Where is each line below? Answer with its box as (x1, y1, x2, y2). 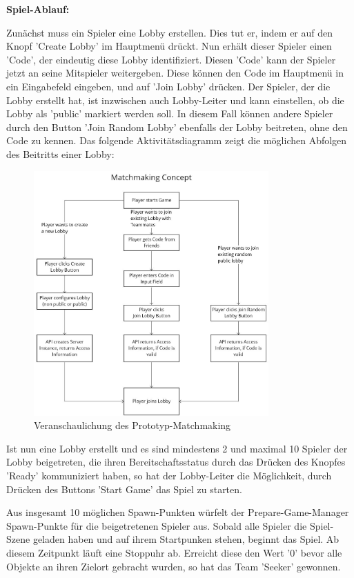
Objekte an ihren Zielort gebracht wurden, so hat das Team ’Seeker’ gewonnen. (6, 559, 341, 573)
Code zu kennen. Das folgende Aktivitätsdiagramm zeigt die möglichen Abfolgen (6, 133, 347, 148)
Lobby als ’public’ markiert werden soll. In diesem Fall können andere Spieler (6, 106, 333, 121)
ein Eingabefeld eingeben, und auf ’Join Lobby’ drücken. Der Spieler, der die (6, 79, 331, 93)
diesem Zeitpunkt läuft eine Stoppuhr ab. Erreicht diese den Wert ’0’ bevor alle (6, 545, 342, 559)
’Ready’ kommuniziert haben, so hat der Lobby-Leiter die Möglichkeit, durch (6, 468, 332, 483)
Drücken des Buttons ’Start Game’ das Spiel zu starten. (6, 481, 242, 496)
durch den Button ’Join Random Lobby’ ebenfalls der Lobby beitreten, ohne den (6, 119, 348, 134)
